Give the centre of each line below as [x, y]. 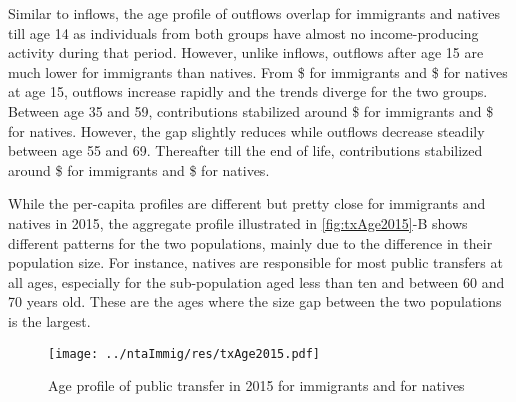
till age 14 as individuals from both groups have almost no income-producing [243, 32]
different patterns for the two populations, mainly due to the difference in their [250, 242]
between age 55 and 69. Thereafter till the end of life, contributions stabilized [245, 150]
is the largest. [49, 320]
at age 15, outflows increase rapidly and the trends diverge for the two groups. [248, 91]
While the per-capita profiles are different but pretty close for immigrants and [247, 203]
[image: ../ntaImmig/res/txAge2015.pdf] [184, 353]
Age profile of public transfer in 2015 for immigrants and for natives [256, 385]
